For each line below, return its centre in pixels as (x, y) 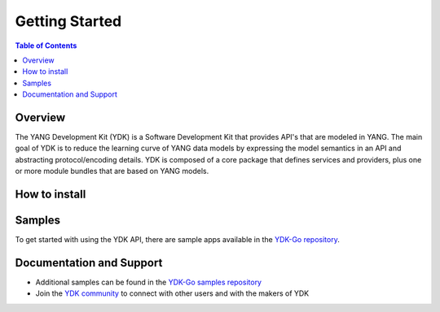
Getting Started (68, 21)
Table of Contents (46, 45)
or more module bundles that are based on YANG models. (112, 171)
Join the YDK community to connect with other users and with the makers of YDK (172, 293)
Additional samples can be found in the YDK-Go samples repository (149, 282)
